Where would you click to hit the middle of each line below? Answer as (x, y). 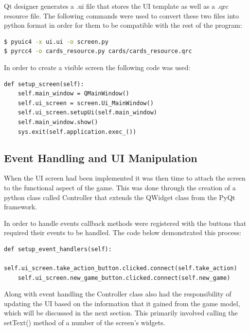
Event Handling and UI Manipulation (101, 157)
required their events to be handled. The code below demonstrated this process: (123, 232)
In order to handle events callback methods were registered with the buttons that (125, 223)
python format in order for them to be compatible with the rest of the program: (123, 25)
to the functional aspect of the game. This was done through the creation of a (120, 187)
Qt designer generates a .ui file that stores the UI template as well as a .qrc (116, 6)
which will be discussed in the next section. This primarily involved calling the (121, 313)
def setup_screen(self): (44, 84)
